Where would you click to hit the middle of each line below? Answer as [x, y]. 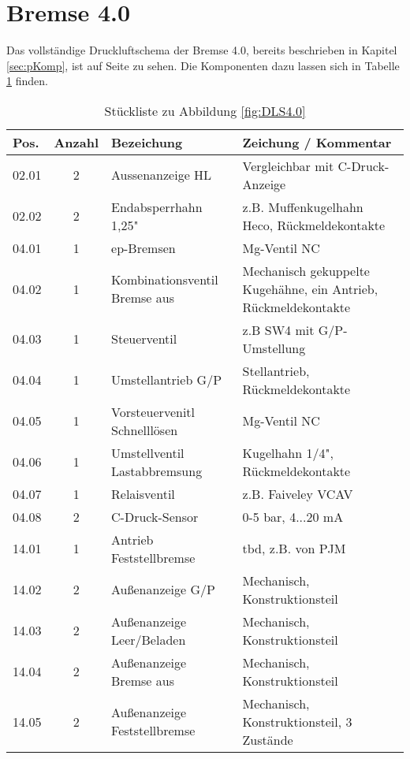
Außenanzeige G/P [163, 590]
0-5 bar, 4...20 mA [293, 516]
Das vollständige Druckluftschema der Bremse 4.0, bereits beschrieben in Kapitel [202, 50]
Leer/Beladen [149, 639]
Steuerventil [144, 339]
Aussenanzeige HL [162, 175]
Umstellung [274, 348]
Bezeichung [147, 142]
